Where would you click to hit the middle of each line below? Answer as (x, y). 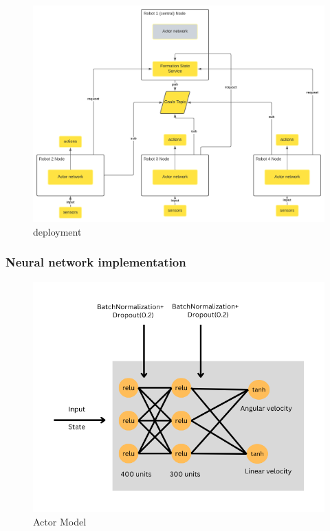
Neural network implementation (96, 262)
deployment (57, 231)
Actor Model (60, 521)
